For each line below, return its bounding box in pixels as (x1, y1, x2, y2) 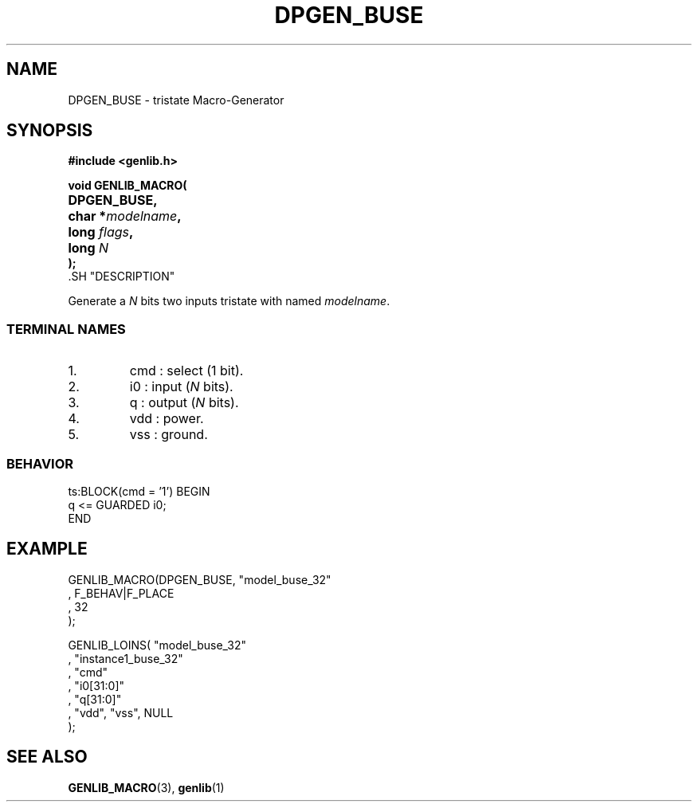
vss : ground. (129, 426, 208, 443)
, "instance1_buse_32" (68, 651, 183, 665)
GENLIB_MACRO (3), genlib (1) (68, 780, 225, 794)
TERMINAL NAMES (6, 320, 126, 337)
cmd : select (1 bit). (129, 363, 244, 379)
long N (68, 240, 109, 257)
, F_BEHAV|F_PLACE (68, 586, 174, 600)
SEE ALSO (6, 747, 88, 767)
